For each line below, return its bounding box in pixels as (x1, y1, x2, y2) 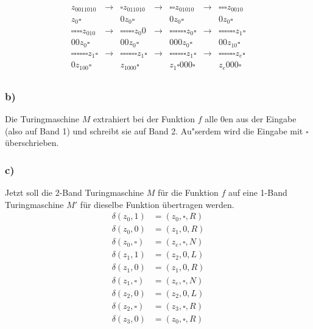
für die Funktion (158, 186, 219, 199)
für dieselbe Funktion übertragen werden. (80, 198, 234, 210)
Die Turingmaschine (5, 113, 80, 125)
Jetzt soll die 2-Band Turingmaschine (5, 186, 144, 199)
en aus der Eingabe (225, 113, 297, 125)
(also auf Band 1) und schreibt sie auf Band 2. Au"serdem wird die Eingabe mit (5, 124, 303, 137)
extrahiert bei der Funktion (93, 113, 195, 125)
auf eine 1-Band (228, 186, 287, 199)
